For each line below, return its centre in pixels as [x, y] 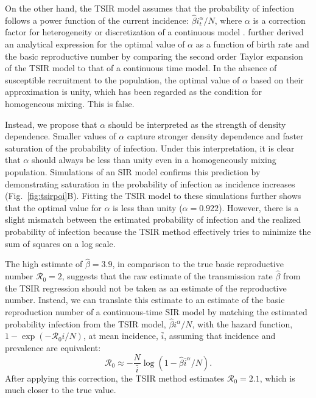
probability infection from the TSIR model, [86, 323]
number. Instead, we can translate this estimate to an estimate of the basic [145, 300]
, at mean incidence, [121, 336]
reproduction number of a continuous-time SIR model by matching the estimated [156, 311]
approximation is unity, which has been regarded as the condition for [133, 92]
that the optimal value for [53, 207]
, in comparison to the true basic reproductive [198, 264]
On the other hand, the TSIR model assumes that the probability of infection [149, 8]
